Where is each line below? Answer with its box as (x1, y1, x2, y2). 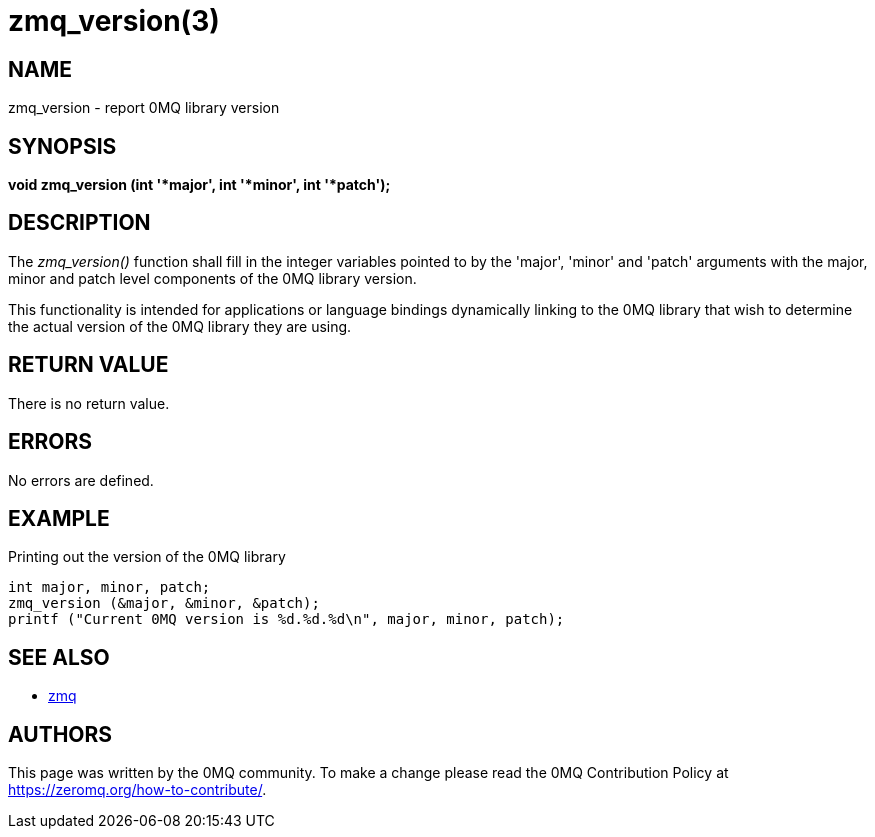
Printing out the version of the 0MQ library (8, 548, 286, 566)
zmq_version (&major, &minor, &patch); (8, 595, 320, 612)
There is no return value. (8, 394, 170, 412)
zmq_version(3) (8, 4, 220, 38)
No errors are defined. (8, 471, 154, 489)
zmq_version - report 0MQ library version (8, 99, 280, 117)
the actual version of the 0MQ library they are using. (8, 317, 352, 335)
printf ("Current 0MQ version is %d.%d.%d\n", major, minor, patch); (8, 611, 565, 628)
